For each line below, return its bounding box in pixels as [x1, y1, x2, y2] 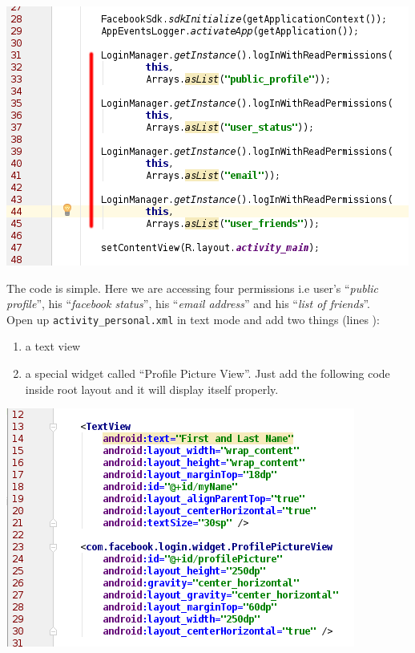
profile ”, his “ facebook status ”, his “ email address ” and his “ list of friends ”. [6, 295, 370, 312]
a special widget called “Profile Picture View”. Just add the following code [25, 365, 390, 382]
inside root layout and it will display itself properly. [25, 380, 279, 397]
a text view [25, 338, 81, 355]
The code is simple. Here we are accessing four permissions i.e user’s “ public [6, 279, 379, 296]
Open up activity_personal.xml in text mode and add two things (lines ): [6, 310, 380, 327]
